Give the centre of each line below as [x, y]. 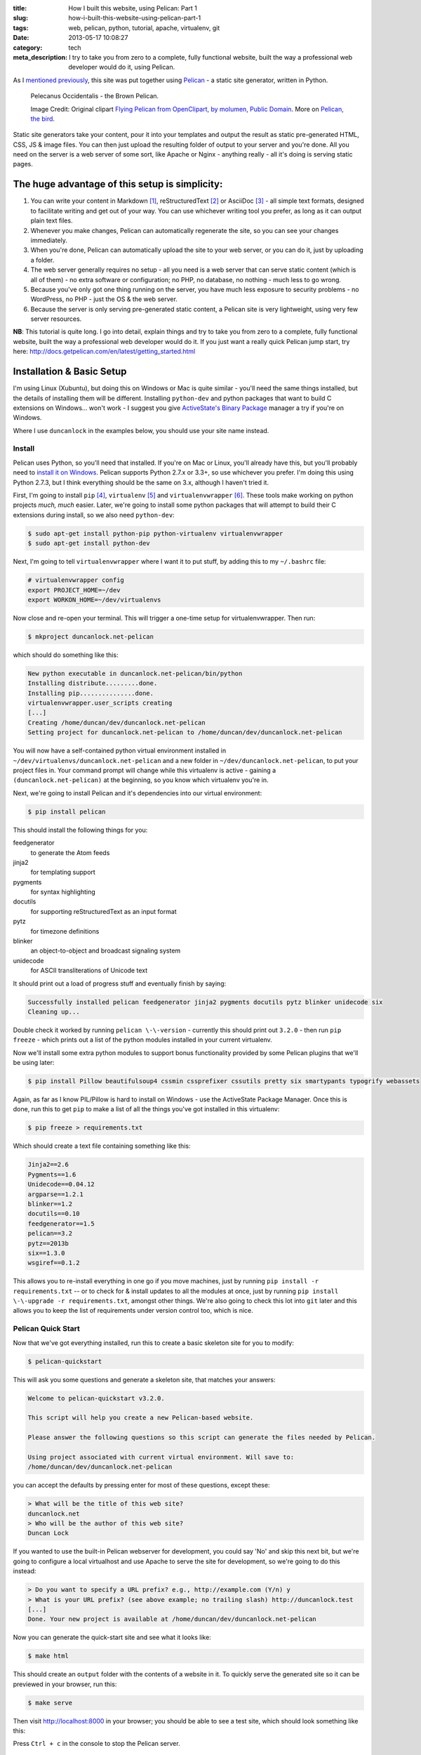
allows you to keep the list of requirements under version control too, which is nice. [133, 1311]
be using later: [34, 1063]
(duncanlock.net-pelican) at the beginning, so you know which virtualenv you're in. [141, 780]
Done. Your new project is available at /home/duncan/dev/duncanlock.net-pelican [172, 1619]
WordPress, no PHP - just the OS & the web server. [104, 299]
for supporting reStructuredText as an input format [103, 911]
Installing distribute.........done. [93, 683]
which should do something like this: [66, 655]
